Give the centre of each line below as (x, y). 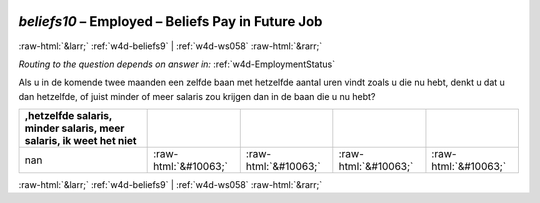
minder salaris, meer (74, 128)
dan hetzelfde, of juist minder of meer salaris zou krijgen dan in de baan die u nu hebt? (197, 96)
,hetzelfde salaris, (68, 116)
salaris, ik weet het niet (80, 141)
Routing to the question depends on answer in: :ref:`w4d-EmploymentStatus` (176, 64)
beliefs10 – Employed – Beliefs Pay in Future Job (170, 21)
